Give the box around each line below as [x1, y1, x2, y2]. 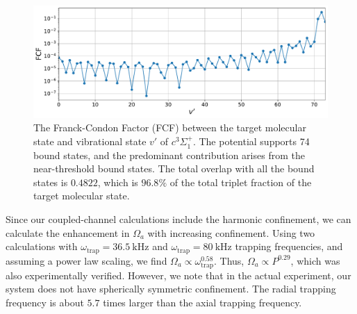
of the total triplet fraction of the [169, 174, 312, 189]
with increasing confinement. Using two [147, 225, 315, 240]
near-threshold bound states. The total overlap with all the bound [33, 161, 315, 176]
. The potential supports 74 [192, 134, 310, 149]
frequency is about [6, 295, 84, 310]
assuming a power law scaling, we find [6, 253, 167, 267]
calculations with [6, 239, 78, 254]
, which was [290, 253, 340, 267]
